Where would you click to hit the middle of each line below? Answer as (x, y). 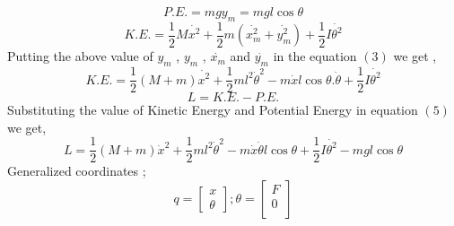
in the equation (315, 56)
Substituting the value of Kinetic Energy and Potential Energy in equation (213, 110)
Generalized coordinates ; (77, 171)
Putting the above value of (80, 56)
